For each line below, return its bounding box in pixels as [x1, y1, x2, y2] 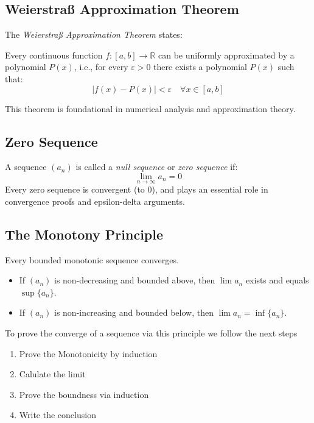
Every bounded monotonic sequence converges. [5, 253, 179, 266]
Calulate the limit [19, 368, 86, 380]
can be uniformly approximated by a [158, 48, 295, 61]
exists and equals [245, 274, 309, 286]
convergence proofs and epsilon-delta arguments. [5, 194, 185, 207]
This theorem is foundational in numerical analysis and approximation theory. [5, 102, 296, 115]
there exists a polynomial [153, 60, 247, 73]
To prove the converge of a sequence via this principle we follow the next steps [5, 326, 298, 339]
